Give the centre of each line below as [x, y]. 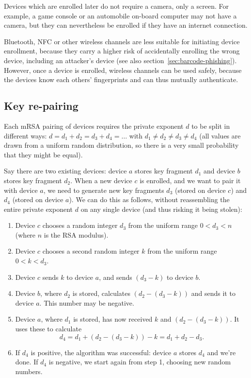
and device [219, 171]
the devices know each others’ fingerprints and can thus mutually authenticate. [121, 79]
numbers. [29, 371]
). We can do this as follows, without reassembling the [149, 199]
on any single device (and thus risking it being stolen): [161, 209]
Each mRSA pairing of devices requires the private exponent [94, 126]
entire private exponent [39, 209]
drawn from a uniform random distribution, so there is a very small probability [121, 145]
